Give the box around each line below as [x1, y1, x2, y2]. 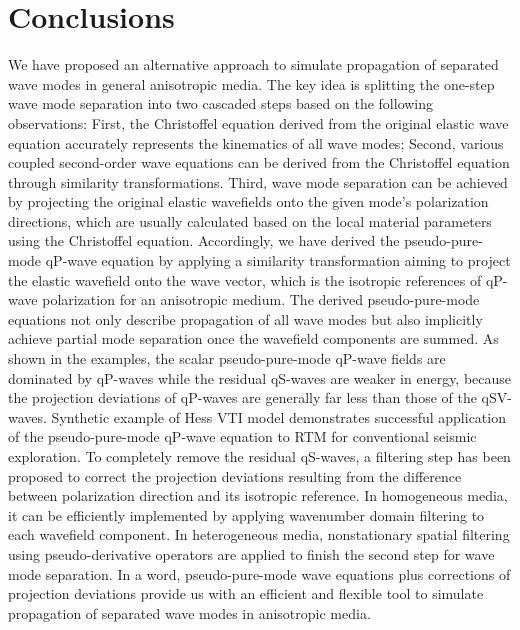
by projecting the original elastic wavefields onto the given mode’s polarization [8, 191, 489, 212]
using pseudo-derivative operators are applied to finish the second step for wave [8, 543, 495, 564]
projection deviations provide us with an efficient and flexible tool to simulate [8, 583, 484, 604]
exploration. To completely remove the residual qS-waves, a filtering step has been [8, 446, 511, 466]
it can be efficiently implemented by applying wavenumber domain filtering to [8, 504, 485, 525]
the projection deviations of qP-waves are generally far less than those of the [8, 387, 477, 408]
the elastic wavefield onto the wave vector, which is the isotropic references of [8, 269, 482, 290]
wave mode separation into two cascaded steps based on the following [8, 93, 434, 114]
